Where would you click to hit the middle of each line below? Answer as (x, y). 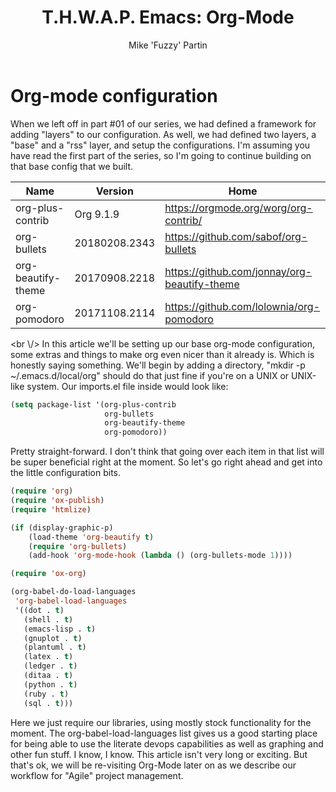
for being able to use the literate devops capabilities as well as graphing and (167, 743)
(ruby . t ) (46, 694)
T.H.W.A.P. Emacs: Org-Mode (168, 17)
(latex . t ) (48, 657)
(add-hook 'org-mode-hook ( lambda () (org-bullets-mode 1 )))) (160, 556)
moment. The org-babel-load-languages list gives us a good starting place (164, 733)
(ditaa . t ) (48, 676)
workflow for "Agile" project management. (97, 775)
